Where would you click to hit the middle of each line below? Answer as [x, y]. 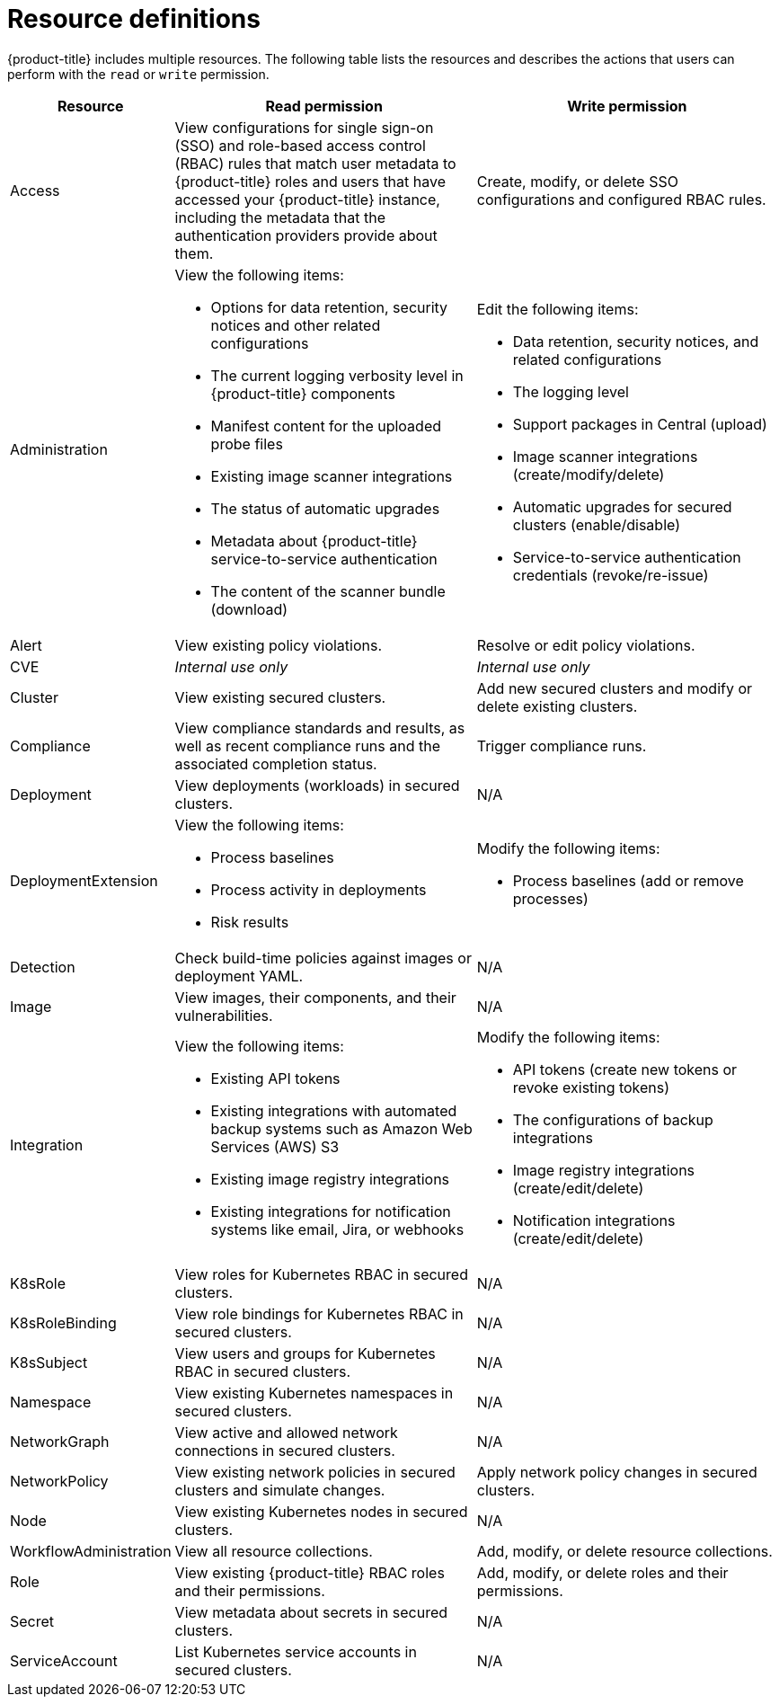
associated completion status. [276, 763]
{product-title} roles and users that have [310, 181]
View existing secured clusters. [280, 697]
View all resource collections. [274, 1551]
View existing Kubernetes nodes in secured [321, 1511]
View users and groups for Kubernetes [305, 1353]
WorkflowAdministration [91, 1551]
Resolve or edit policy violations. [586, 645]
